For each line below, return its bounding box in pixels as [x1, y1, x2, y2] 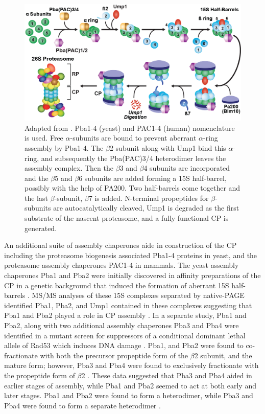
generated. [25, 222, 57, 233]
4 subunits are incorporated [143, 163, 230, 173]
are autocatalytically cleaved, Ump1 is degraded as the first [53, 202, 239, 213]
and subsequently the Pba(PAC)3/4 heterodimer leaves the [41, 152, 226, 163]
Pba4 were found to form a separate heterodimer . [4, 400, 161, 410]
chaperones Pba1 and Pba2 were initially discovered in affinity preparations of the [4, 270, 261, 281]
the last [25, 192, 48, 203]
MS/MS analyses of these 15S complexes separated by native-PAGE [32, 290, 245, 301]
